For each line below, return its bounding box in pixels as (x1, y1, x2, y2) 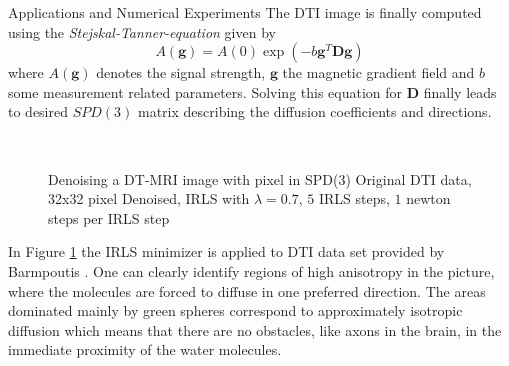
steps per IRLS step (48, 207, 170, 228)
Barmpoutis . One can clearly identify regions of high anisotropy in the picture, (8, 260, 495, 281)
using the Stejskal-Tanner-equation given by (8, 21, 276, 42)
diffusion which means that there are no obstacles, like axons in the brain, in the (8, 319, 502, 340)
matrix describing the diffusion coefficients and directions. (137, 101, 492, 122)
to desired (8, 101, 69, 122)
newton (406, 188, 451, 209)
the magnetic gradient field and (282, 62, 475, 83)
